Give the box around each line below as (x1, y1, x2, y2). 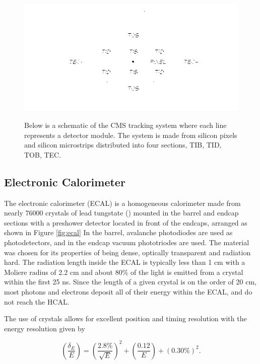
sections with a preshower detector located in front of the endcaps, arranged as (4, 217, 247, 228)
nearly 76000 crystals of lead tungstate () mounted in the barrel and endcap (4, 207, 239, 218)
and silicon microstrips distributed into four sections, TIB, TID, (24, 139, 222, 150)
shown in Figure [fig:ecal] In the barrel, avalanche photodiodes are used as (4, 227, 233, 238)
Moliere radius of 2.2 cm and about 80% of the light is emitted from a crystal (4, 266, 243, 277)
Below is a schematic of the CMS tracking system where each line (24, 120, 227, 130)
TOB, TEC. (24, 149, 61, 160)
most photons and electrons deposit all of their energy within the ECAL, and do (4, 286, 252, 297)
